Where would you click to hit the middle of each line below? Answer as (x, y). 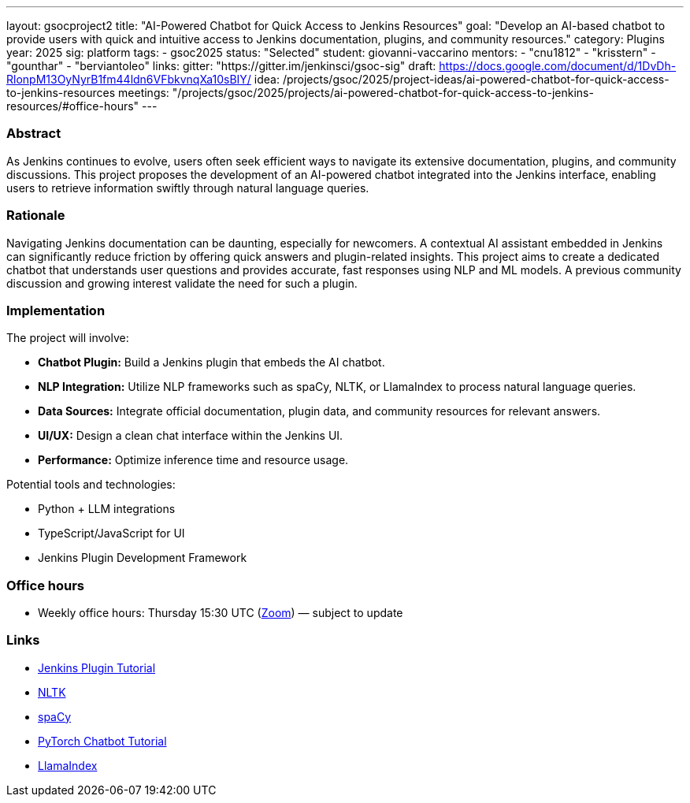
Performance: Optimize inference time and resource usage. (193, 460)
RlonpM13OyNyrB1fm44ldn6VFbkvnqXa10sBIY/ (129, 79)
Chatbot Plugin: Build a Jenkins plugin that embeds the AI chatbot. (211, 362)
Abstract (34, 134)
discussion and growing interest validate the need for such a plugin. (182, 283)
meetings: (144, 93)
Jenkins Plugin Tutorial (97, 667)
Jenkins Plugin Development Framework (143, 558)
